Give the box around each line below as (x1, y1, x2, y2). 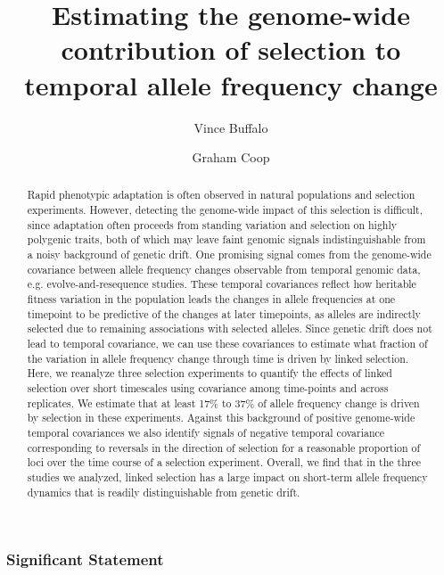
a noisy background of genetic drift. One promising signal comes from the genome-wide (27, 247, 432, 262)
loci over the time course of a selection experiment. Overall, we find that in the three (27, 455, 421, 470)
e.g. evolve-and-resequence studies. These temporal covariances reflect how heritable (27, 276, 416, 292)
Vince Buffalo (193, 118, 268, 136)
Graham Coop (192, 148, 270, 167)
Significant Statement (6, 548, 164, 571)
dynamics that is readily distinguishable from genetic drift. (27, 484, 300, 499)
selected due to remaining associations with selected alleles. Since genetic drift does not (27, 321, 432, 336)
